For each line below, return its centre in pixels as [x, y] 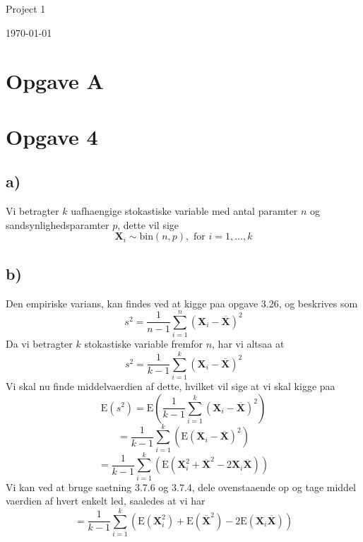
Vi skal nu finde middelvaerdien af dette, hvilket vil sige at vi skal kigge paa [171, 385]
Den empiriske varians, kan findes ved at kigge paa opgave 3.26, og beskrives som [182, 303]
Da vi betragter [39, 344]
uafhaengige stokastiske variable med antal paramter [184, 211]
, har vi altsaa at [248, 344]
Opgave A [55, 81]
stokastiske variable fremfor [143, 344]
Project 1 [26, 8]
